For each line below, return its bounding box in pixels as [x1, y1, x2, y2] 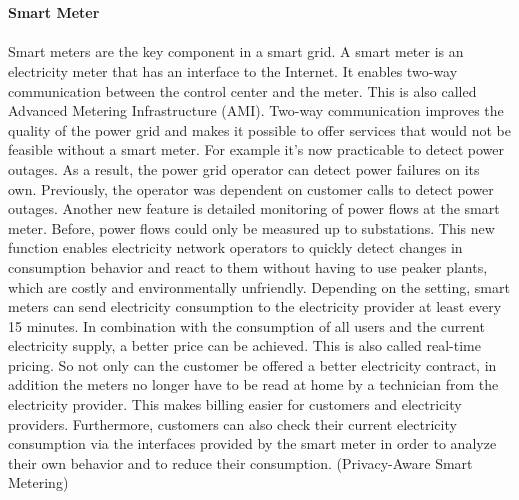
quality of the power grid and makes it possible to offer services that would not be [8, 119, 511, 140]
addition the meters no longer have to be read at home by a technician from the [8, 374, 499, 395]
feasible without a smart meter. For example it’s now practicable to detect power [8, 139, 505, 160]
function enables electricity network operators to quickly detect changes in [8, 237, 463, 258]
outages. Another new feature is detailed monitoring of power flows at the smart [8, 198, 500, 219]
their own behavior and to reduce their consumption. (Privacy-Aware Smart [8, 452, 473, 473]
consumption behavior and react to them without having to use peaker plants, [8, 256, 488, 277]
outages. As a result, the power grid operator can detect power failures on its [8, 158, 480, 179]
